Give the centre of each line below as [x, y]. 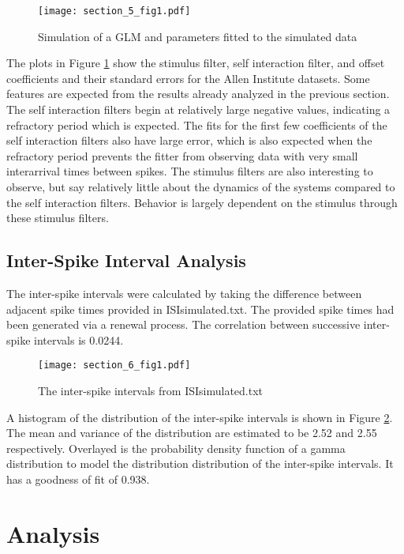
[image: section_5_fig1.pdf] [114, 11]
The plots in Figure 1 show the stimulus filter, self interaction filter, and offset [196, 63]
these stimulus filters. [58, 218]
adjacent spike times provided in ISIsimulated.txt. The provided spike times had [200, 309]
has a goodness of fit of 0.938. [78, 479]
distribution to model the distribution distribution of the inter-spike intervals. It [200, 464]
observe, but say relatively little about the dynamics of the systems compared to [201, 187]
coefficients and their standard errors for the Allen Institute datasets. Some [188, 78]
